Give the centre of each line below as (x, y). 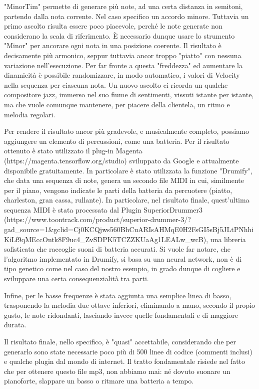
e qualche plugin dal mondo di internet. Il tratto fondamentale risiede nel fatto (125, 361)
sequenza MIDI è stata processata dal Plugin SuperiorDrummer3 (103, 209)
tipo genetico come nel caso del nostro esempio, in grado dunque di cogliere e (122, 268)
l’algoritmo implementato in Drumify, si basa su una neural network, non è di (123, 258)
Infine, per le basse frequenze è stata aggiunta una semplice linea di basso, (118, 295)
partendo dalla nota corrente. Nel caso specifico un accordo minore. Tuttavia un (126, 16)
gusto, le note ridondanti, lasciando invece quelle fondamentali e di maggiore (121, 315)
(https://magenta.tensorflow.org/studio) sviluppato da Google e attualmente (121, 160)
